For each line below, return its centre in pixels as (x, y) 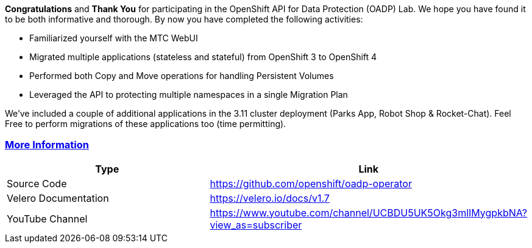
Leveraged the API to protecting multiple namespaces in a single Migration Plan (189, 95)
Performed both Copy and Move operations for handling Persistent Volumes (182, 76)
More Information (47, 145)
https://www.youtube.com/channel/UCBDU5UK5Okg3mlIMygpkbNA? (368, 212)
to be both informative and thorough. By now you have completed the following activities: (184, 19)
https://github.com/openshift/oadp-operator (311, 183)
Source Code (37, 183)
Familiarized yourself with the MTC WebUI (114, 38)
